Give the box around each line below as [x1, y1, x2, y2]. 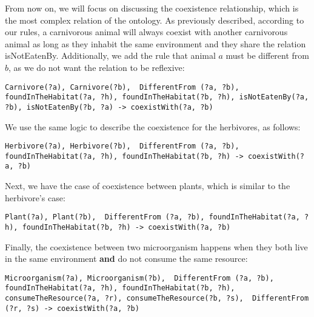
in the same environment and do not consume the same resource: [5, 252, 248, 265]
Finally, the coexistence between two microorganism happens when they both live [5, 240, 308, 253]
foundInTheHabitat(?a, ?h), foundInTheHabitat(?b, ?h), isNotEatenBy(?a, [5, 93, 309, 102]
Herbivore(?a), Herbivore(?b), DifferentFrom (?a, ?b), [5, 142, 239, 151]
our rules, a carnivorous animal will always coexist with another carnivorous [5, 25, 288, 38]
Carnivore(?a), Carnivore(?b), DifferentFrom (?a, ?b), [5, 82, 239, 92]
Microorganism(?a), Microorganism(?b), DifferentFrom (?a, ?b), [5, 273, 274, 282]
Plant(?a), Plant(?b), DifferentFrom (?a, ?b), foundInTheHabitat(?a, [5, 213, 300, 222]
